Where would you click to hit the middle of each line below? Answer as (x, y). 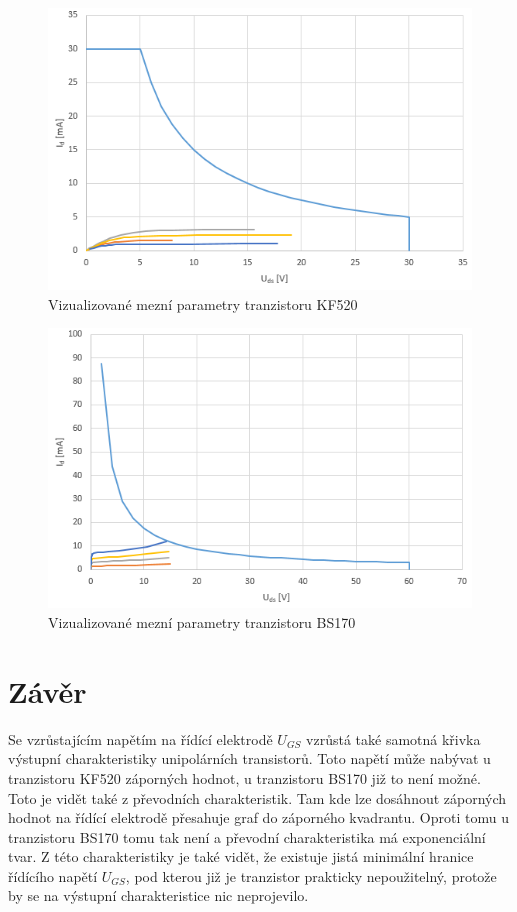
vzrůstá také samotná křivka (393, 738)
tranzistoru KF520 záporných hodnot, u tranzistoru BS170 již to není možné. (244, 777)
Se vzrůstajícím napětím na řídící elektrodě (140, 738)
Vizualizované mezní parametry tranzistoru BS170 (202, 622)
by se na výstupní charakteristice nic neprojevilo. (158, 895)
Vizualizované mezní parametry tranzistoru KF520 (203, 303)
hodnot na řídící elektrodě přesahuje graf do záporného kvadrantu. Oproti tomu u (258, 817)
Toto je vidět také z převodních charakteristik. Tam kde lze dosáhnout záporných (257, 797)
